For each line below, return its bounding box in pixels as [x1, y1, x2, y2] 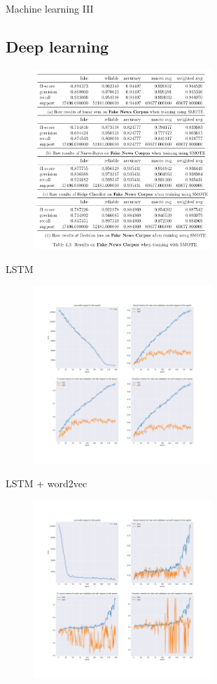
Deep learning [6, 35, 109, 57]
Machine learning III [6, 1, 94, 15]
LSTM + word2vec [6, 476, 87, 491]
